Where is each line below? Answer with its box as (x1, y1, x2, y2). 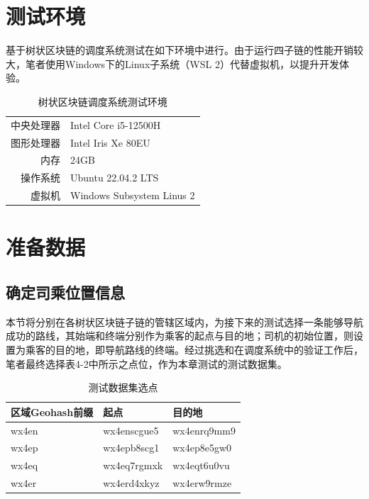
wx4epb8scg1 (103, 440, 160, 455)
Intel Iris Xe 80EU (70, 135, 150, 150)
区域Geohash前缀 (11, 404, 94, 419)
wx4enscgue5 (103, 422, 159, 437)
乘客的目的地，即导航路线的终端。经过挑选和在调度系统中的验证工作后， (25, 342, 363, 357)
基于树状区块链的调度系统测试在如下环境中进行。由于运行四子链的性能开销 (6, 43, 353, 57)
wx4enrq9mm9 (172, 422, 236, 437)
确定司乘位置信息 (6, 281, 125, 303)
